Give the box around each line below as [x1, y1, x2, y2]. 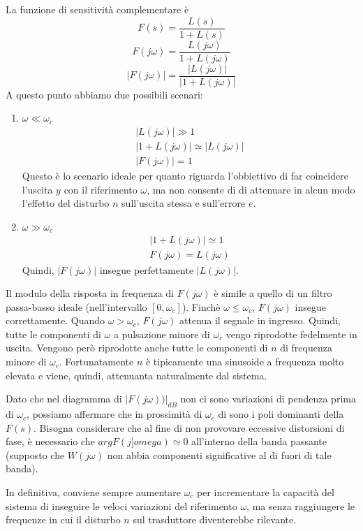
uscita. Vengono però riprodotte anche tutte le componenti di [6, 340, 268, 355]
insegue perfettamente [99, 262, 194, 277]
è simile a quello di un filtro [214, 286, 332, 300]
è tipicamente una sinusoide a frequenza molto [145, 354, 344, 369]
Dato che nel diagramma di [6, 391, 122, 406]
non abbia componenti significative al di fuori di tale [107, 447, 332, 462]
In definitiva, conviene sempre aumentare [6, 485, 181, 500]
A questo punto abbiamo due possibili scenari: [6, 87, 203, 101]
